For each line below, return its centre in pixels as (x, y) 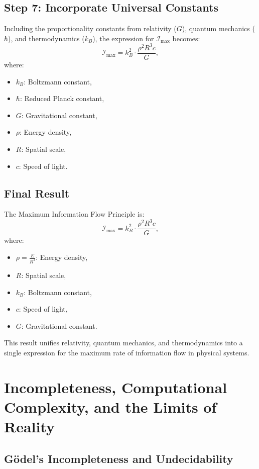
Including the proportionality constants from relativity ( (90, 28)
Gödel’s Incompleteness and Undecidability (119, 458)
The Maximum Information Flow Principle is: (74, 214)
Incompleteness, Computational (116, 387)
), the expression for (123, 38)
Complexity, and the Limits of (110, 406)
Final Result (37, 193)
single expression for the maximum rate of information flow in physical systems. (127, 352)
